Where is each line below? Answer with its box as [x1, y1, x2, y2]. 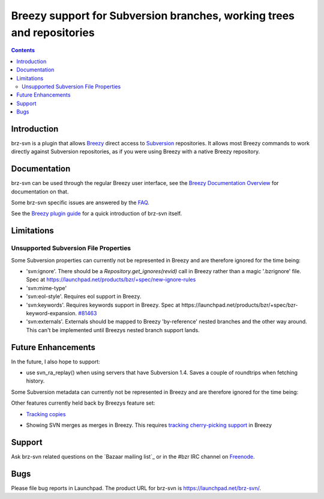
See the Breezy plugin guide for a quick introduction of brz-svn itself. [11, 210, 182, 217]
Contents [11, 47, 35, 54]
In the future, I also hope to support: [11, 358, 100, 365]
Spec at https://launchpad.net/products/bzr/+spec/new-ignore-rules [26, 276, 196, 283]
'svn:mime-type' [26, 284, 67, 291]
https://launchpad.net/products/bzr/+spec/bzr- [181, 301, 298, 309]
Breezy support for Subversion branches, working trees [11, 9, 295, 22]
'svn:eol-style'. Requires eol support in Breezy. [26, 293, 142, 300]
